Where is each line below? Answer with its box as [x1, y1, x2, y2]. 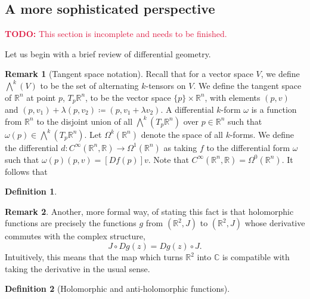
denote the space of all [141, 128, 223, 140]
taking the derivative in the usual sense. [5, 262, 150, 275]
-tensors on [145, 79, 186, 91]
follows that [5, 165, 48, 177]
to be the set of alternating [40, 79, 139, 91]
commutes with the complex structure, [5, 230, 145, 242]
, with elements [204, 91, 261, 103]
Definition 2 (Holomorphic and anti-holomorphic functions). [5, 282, 230, 295]
